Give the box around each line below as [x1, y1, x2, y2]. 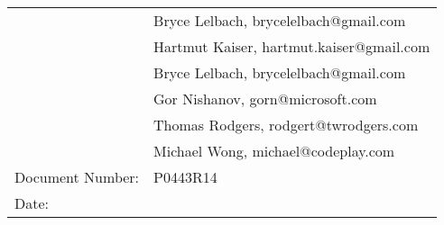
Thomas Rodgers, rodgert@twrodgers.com [153, 114, 419, 135]
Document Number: [14, 166, 140, 187]
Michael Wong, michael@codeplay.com [153, 140, 395, 161]
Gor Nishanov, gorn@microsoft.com [153, 88, 377, 109]
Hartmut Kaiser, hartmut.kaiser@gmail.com [153, 36, 430, 57]
